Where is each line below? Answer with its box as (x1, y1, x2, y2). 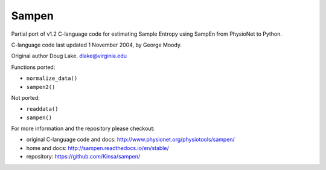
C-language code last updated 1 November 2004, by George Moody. (11, 41, 182, 48)
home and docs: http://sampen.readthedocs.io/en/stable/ (26, 144, 169, 151)
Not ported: (11, 94, 40, 101)
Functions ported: (11, 64, 56, 71)
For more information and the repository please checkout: (11, 125, 155, 132)
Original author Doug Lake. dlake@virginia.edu (11, 52, 127, 60)
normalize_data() (26, 75, 78, 82)
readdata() (26, 106, 59, 113)
